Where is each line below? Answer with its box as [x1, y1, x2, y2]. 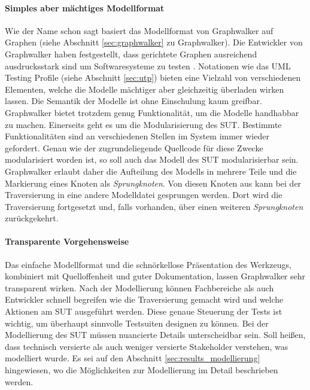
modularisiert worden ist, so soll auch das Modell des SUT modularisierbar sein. [5, 153, 299, 166]
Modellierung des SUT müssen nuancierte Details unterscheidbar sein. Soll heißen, [5, 328, 306, 341]
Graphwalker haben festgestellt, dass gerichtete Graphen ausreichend [5, 47, 257, 60]
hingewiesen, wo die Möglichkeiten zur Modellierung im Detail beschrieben [5, 364, 278, 376]
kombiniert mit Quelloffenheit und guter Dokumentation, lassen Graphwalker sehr [5, 270, 306, 282]
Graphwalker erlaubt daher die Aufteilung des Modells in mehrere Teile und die [5, 164, 297, 177]
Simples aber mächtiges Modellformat [5, 1, 165, 14]
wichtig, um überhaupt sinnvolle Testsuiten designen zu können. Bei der [5, 316, 269, 329]
